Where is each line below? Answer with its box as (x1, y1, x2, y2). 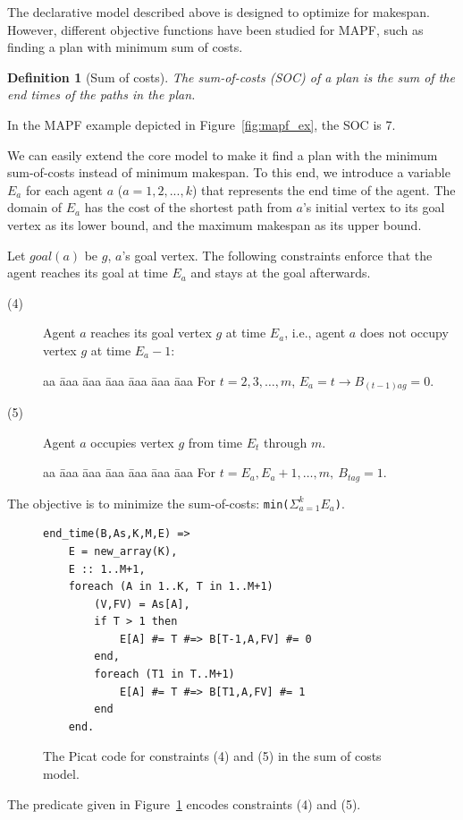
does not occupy (359, 323, 449, 342)
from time (188, 432, 243, 451)
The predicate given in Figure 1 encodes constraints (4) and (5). (7, 794, 361, 813)
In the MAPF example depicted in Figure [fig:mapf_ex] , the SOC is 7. (7, 115, 396, 133)
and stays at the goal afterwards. (190, 263, 371, 282)
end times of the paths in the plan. (7, 85, 196, 104)
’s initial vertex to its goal (302, 198, 445, 217)
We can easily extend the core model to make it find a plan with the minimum (7, 145, 438, 164)
